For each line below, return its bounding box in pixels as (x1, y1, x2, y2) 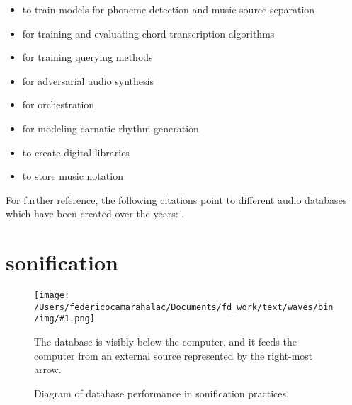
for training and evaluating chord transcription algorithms (22, 25, 275, 40)
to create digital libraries (22, 144, 130, 159)
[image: (34, 290, 70, 301)
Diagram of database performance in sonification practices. (34, 385, 289, 400)
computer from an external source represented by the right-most (34, 348, 313, 363)
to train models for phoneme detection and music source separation (22, 2, 315, 16)
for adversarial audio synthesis (22, 73, 154, 88)
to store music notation (22, 169, 123, 183)
